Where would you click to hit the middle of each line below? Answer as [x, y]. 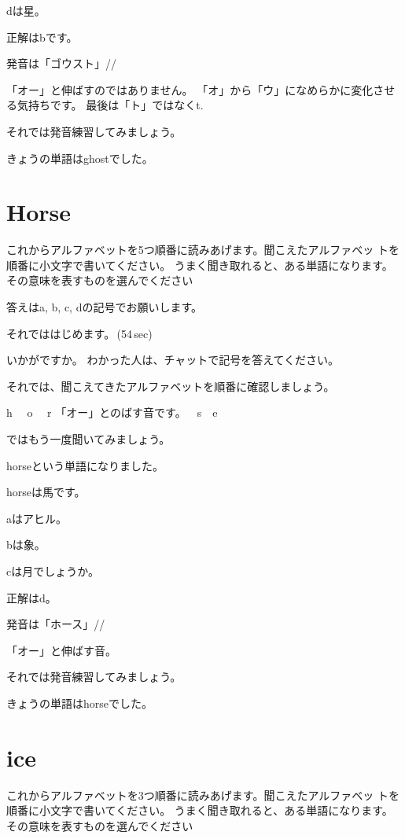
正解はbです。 [42, 37]
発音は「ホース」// [56, 624]
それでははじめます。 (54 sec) [79, 333]
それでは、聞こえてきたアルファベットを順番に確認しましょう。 [171, 386]
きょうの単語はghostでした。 [80, 158]
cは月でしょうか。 [53, 571]
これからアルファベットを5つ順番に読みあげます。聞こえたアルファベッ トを [203, 250]
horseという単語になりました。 [85, 465]
